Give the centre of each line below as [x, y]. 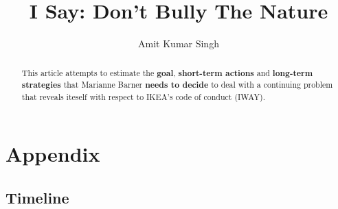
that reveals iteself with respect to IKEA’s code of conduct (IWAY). [144, 96]
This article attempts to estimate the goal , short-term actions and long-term [167, 73]
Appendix [53, 154]
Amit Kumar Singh [179, 44]
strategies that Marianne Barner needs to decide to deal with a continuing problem [177, 85]
